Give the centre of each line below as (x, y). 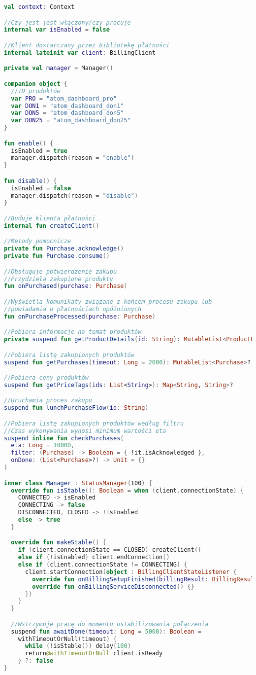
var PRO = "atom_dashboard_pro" (64, 98)
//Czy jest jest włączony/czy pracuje (67, 22)
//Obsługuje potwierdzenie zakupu (61, 271)
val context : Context (39, 7)
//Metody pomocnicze (38, 241)
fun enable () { (29, 143)
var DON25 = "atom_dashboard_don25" (71, 121)
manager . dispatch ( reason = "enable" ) (73, 158)
